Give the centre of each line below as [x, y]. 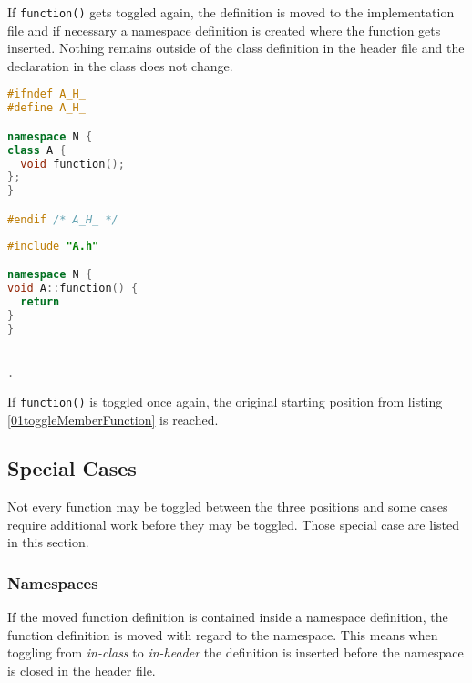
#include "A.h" [53, 246]
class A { [37, 150]
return [40, 302]
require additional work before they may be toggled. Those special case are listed [233, 524]
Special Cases [72, 468]
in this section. [48, 542]
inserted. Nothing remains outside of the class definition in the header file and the [236, 48]
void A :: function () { [73, 289]
